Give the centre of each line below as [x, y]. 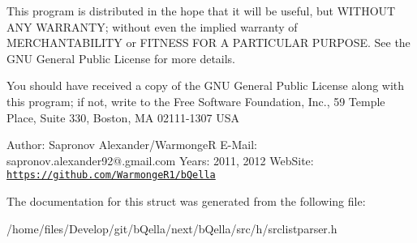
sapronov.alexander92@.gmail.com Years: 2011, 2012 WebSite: [160, 160]
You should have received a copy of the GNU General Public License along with [206, 85]
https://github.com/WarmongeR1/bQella [111, 175]
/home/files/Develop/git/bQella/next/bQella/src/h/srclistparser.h [172, 228]
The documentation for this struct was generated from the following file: [186, 201]
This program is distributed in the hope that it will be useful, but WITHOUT [201, 11]
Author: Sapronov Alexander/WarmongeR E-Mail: [132, 145]
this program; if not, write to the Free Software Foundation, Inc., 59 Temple [196, 101]
